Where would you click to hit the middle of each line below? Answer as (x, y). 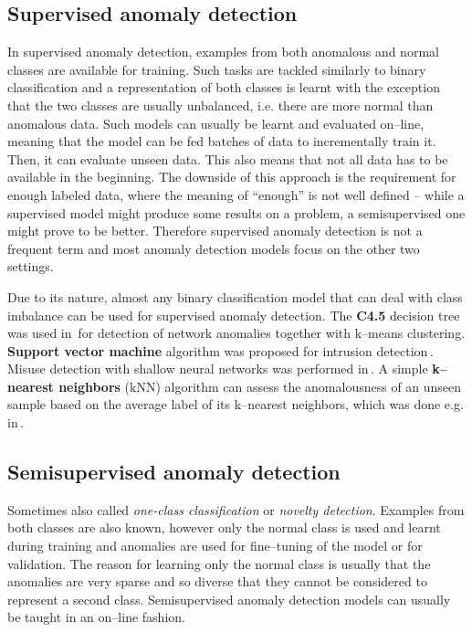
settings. (31, 266)
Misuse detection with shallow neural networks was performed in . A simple (218, 369)
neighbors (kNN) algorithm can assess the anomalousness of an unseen (260, 386)
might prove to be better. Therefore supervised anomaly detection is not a (215, 231)
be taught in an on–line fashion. (96, 617)
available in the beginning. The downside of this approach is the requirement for (232, 177)
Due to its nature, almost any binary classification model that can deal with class (235, 296)
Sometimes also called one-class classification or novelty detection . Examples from (236, 509)
